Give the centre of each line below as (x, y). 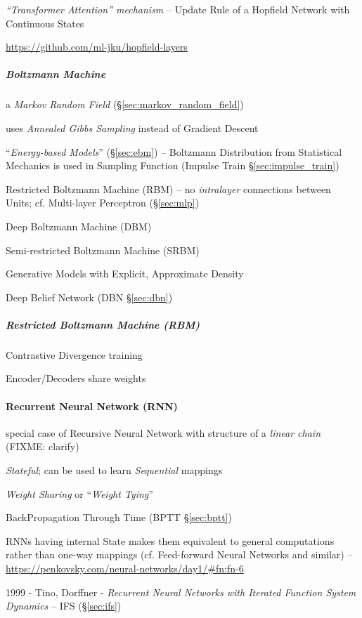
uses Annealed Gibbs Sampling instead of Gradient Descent (132, 127)
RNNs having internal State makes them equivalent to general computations (170, 540)
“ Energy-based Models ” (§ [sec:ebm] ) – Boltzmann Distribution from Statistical (174, 151)
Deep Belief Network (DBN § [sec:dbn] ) (89, 297)
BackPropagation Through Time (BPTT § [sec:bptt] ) (119, 517)
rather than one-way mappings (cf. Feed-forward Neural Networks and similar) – (179, 554)
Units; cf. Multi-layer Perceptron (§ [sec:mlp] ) (103, 203)
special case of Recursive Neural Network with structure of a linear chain (163, 432)
